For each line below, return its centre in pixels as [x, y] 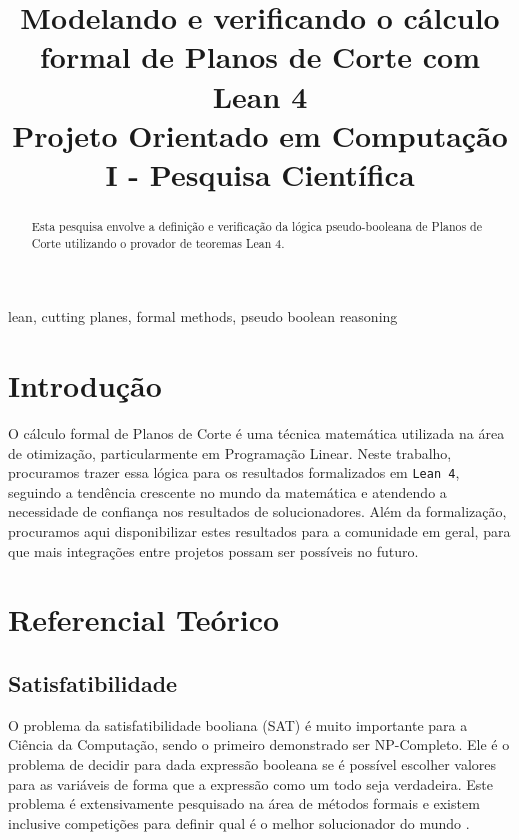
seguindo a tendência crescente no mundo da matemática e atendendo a [227, 491]
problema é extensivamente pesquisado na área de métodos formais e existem [244, 803]
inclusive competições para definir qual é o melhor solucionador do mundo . [239, 822]
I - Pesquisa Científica [260, 173]
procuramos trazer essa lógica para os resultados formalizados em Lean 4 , [234, 472]
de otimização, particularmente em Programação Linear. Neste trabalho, [230, 452]
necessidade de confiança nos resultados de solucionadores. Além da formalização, [257, 511]
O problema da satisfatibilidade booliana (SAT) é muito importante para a [238, 724]
